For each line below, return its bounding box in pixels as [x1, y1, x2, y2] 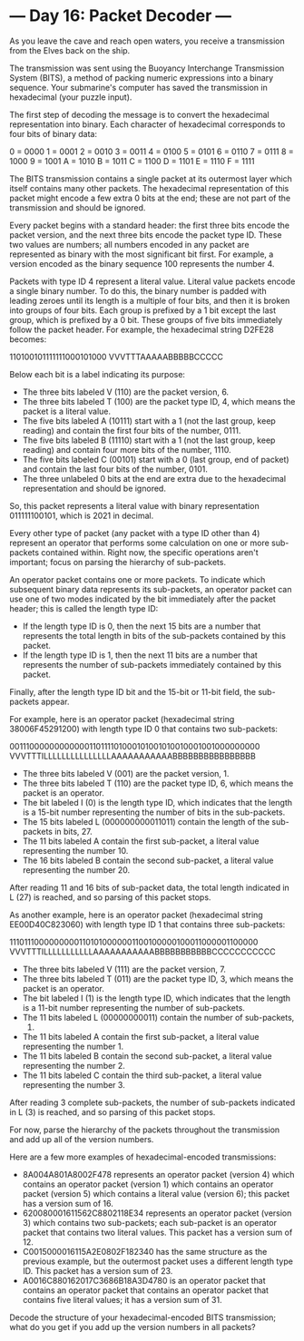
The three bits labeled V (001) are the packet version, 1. [22, 768, 230, 778]
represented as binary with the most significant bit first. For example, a [9, 249, 274, 259]
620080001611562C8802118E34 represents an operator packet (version [22, 1208, 292, 1219]
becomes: [9, 333, 47, 345]
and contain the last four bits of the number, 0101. [22, 464, 209, 475]
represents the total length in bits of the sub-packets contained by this [22, 630, 286, 641]
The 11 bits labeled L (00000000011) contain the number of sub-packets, [22, 1012, 295, 1023]
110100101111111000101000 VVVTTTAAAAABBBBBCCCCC [9, 351, 224, 362]
